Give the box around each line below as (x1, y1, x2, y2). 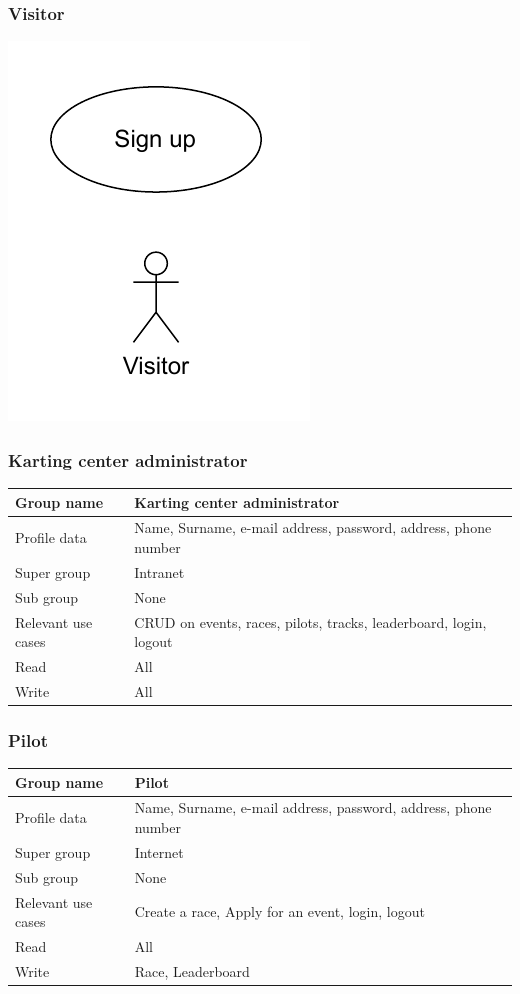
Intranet (134, 561, 185, 582)
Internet (134, 841, 184, 862)
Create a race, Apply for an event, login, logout (134, 901, 425, 922)
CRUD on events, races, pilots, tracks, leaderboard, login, (134, 611, 487, 632)
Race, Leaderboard (134, 960, 250, 981)
